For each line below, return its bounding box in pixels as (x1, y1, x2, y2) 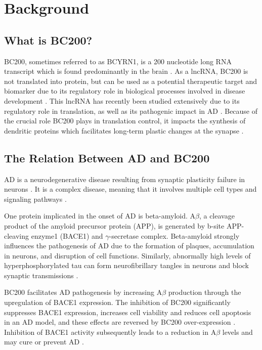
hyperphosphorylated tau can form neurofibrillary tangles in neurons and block (4, 260, 249, 271)
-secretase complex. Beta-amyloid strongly (109, 230, 240, 241)
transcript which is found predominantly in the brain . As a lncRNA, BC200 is (4, 66, 248, 76)
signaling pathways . (4, 193, 67, 204)
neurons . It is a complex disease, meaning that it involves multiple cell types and (4, 184, 257, 194)
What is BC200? (4, 32, 93, 48)
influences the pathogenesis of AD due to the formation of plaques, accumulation (4, 240, 254, 251)
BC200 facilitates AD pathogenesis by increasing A (4, 287, 162, 297)
